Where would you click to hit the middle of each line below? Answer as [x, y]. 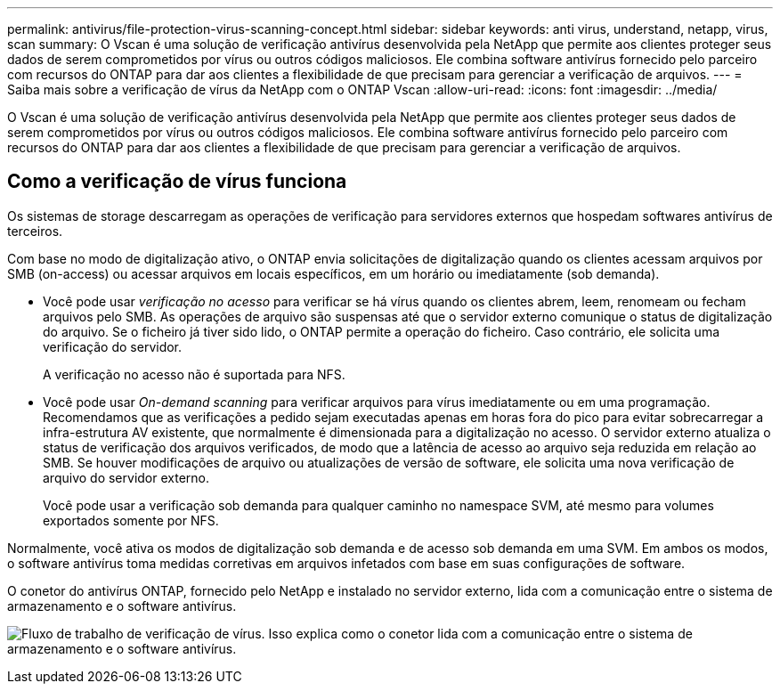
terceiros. [35, 231]
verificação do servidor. [113, 346]
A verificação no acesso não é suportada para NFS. [194, 374]
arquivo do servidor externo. [126, 477]
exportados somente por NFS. [131, 520]
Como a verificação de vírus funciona [177, 182]
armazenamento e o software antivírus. [122, 606]
